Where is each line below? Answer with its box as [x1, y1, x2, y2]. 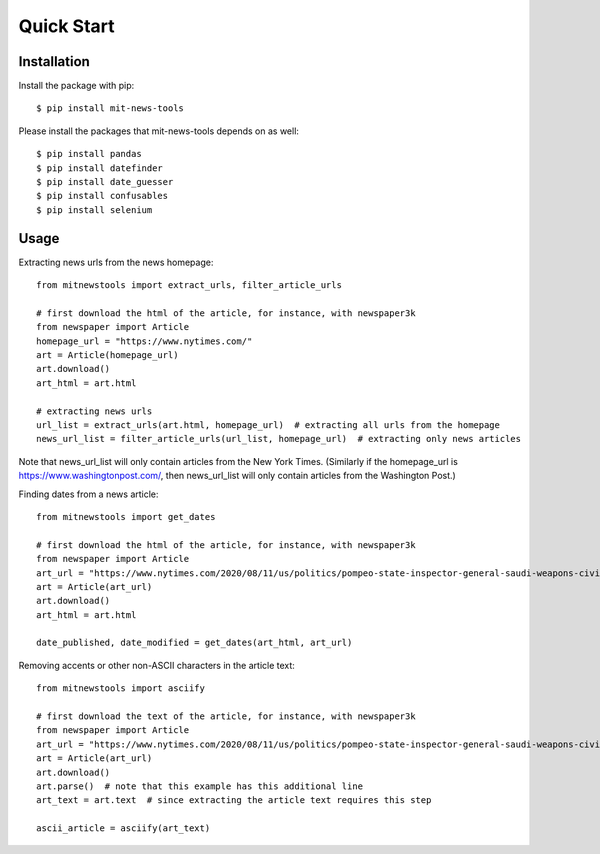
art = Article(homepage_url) [36, 350, 179, 361]
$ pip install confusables [36, 190, 169, 202]
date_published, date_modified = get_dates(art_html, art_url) [36, 637, 353, 649]
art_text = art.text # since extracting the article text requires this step [36, 795, 432, 806]
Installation [18, 53, 90, 70]
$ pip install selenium [36, 204, 153, 215]
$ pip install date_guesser [36, 176, 174, 188]
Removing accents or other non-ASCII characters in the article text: [18, 659, 295, 671]
